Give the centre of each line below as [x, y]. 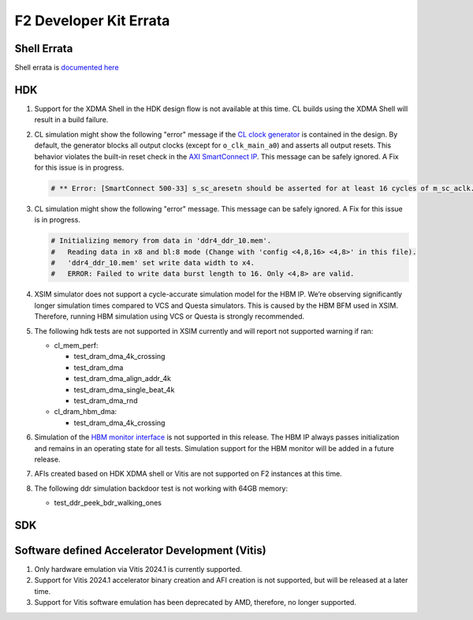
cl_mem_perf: [76, 345]
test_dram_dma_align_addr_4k [122, 379]
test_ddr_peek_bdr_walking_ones [108, 503]
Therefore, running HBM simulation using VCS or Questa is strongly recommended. [169, 316]
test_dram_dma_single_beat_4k [124, 390]
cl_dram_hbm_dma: [86, 412]
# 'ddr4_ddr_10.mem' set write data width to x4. [153, 263]
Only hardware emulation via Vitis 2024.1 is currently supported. [138, 569]
